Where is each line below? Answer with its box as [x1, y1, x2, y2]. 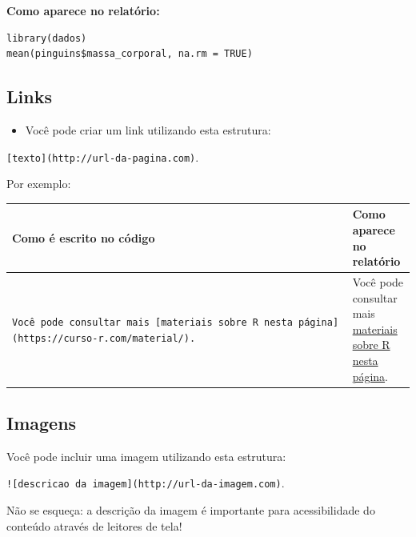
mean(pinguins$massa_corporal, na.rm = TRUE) [6, 48, 253, 60]
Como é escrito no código [12, 229, 155, 246]
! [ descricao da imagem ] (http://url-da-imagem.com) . [6, 475, 285, 491]
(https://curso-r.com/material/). [12, 332, 196, 344]
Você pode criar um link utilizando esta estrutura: [25, 121, 271, 138]
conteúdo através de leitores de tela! [6, 517, 182, 534]
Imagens [6, 411, 77, 435]
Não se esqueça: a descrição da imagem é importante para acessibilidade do [6, 502, 375, 519]
